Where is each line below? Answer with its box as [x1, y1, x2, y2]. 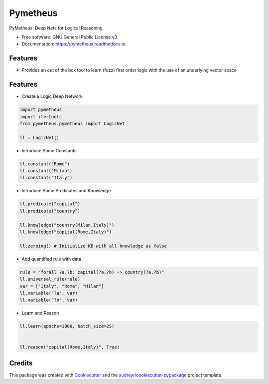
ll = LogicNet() [19, 135, 60, 140]
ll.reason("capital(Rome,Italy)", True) [19, 345, 120, 350]
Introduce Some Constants [21, 147, 77, 153]
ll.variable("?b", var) [19, 297, 78, 303]
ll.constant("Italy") [19, 175, 73, 181]
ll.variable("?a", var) [19, 290, 78, 296]
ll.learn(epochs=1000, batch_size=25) [19, 324, 115, 329]
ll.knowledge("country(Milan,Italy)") [19, 222, 115, 228]
